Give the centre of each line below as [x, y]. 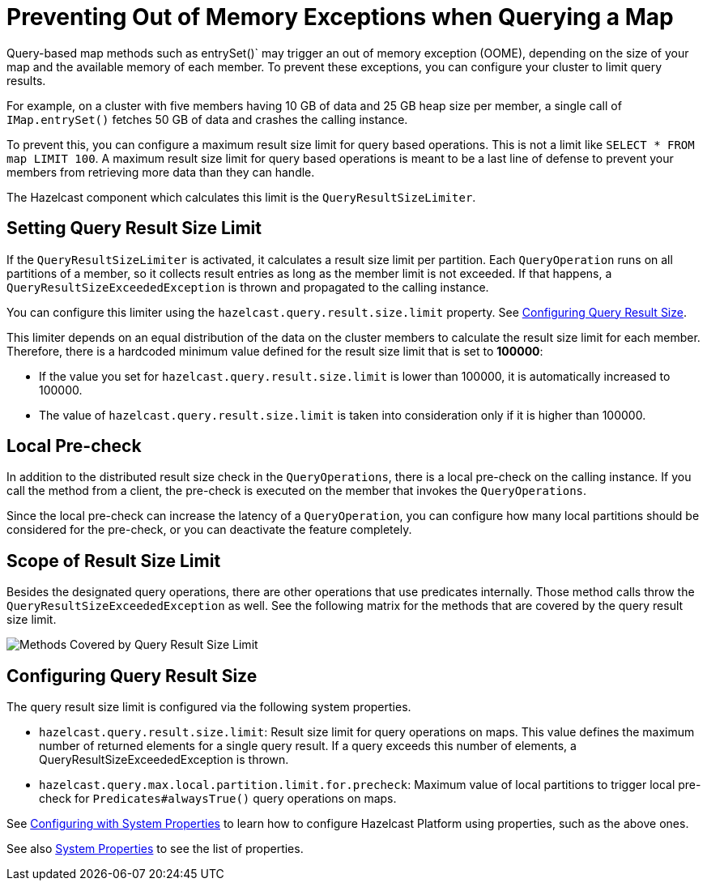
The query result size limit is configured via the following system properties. [209, 707]
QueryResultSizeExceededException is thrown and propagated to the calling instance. [248, 287]
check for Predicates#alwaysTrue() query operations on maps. [218, 799]
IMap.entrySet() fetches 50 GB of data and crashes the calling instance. [207, 119]
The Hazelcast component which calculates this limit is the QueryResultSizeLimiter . [241, 197]
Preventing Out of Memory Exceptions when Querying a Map [340, 17]
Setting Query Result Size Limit [134, 228]
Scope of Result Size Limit [114, 561]
